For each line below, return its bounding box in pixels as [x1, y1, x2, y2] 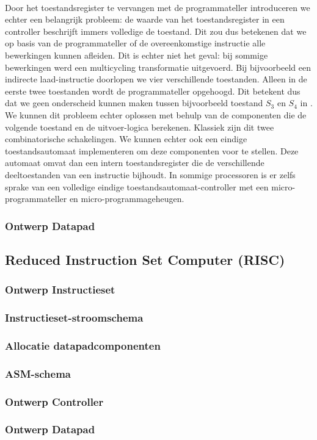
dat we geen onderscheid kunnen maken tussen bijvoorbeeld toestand [5, 96, 263, 109]
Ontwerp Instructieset [5, 282, 115, 297]
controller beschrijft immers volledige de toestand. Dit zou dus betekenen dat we [5, 24, 307, 37]
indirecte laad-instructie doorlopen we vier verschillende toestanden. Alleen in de [5, 73, 307, 85]
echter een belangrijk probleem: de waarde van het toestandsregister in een [5, 13, 285, 26]
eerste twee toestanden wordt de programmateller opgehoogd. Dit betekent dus [5, 84, 301, 97]
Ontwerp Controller [5, 394, 104, 409]
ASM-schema [5, 366, 71, 381]
